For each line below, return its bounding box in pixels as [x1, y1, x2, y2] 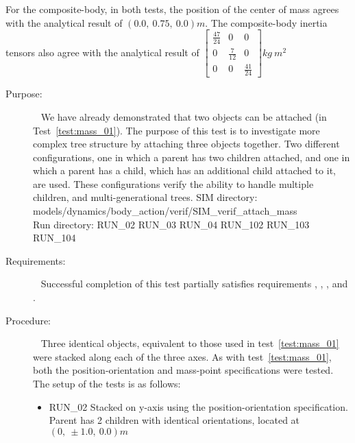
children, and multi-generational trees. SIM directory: [33, 190, 258, 204]
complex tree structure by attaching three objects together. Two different [33, 136, 340, 151]
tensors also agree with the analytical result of [5, 45, 199, 59]
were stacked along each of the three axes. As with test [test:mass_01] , [33, 349, 332, 363]
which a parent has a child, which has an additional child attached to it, [33, 163, 336, 178]
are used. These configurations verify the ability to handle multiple [33, 176, 314, 191]
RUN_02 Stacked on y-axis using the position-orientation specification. [49, 399, 348, 414]
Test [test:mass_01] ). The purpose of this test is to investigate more [33, 123, 320, 137]
